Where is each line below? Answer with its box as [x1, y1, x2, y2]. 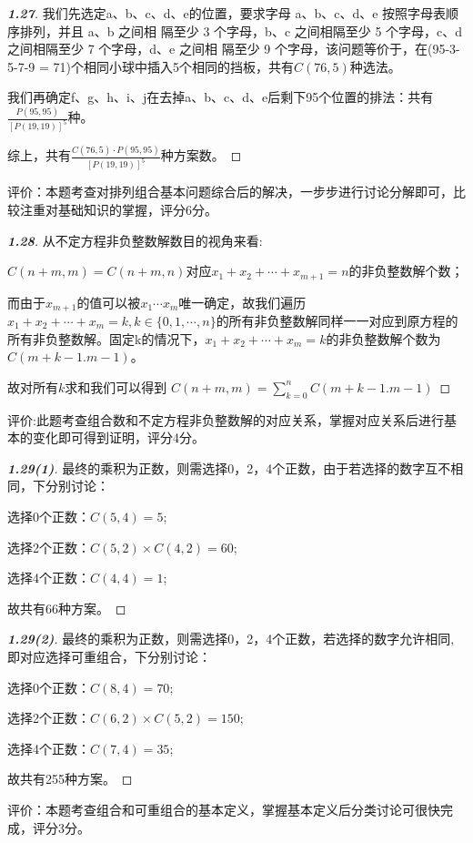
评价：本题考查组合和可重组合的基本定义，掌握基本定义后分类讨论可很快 [7, 799, 440, 818]
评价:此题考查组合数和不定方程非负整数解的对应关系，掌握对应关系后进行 [7, 410, 444, 429]
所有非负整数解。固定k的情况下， [7, 329, 206, 348]
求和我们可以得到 [65, 377, 167, 396]
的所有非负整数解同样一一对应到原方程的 [216, 311, 458, 330]
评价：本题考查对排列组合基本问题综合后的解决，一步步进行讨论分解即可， [7, 182, 453, 201]
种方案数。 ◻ [160, 146, 242, 165]
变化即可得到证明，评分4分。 [32, 428, 205, 447]
